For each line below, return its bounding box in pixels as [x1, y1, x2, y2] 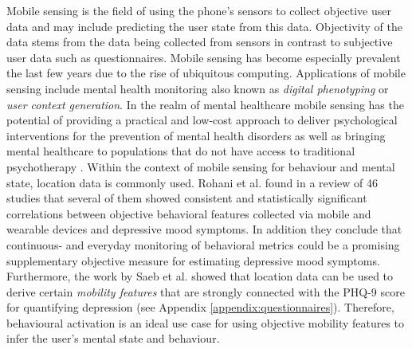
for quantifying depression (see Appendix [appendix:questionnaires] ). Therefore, [6, 299, 394, 316]
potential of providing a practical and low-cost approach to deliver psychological [6, 112, 398, 128]
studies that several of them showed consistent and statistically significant [6, 190, 367, 206]
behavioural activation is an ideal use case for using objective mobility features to [6, 314, 405, 331]
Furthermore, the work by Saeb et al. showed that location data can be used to [6, 268, 394, 284]
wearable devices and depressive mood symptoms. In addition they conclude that [6, 221, 402, 237]
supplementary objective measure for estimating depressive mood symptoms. [6, 252, 380, 269]
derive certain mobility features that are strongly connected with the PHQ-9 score [6, 283, 405, 300]
